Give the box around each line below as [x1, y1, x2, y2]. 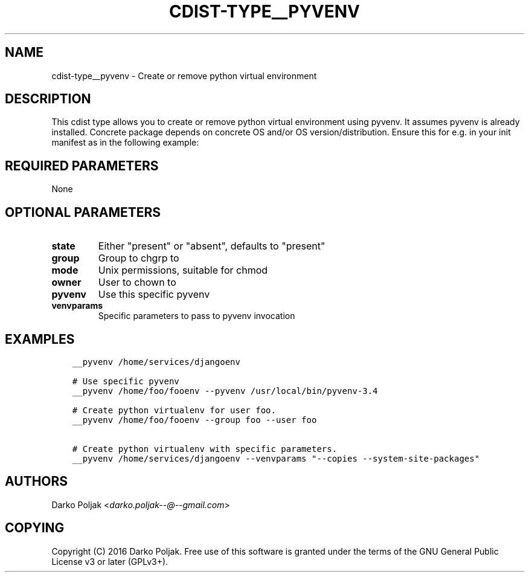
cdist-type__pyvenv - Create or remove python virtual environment [51, 70, 317, 81]
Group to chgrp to [98, 252, 179, 265]
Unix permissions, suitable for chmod [98, 264, 268, 277]
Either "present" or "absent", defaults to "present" [98, 240, 325, 253]
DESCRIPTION [5, 91, 91, 107]
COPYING [5, 520, 65, 536]
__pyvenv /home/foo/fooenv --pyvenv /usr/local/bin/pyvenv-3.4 [72, 385, 378, 396]
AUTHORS [5, 474, 68, 489]
